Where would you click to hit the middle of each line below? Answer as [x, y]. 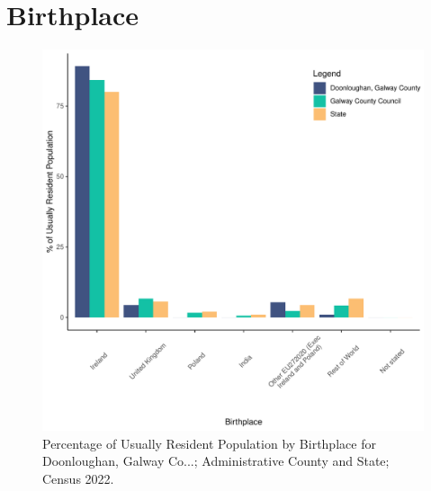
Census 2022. [78, 478]
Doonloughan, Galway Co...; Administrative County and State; [216, 461]
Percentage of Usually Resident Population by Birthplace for [209, 443]
